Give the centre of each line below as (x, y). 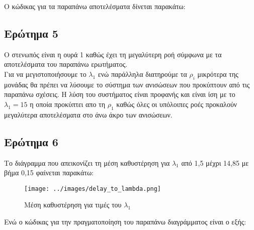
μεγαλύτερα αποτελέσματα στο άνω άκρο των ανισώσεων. (88, 114)
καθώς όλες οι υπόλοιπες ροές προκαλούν (177, 104)
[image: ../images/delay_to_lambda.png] (93, 189)
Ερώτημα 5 (31, 33)
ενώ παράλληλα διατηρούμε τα (142, 74)
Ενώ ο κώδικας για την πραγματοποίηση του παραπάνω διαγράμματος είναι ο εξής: (125, 221)
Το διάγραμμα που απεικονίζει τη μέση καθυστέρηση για (87, 162)
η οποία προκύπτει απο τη (68, 104)
